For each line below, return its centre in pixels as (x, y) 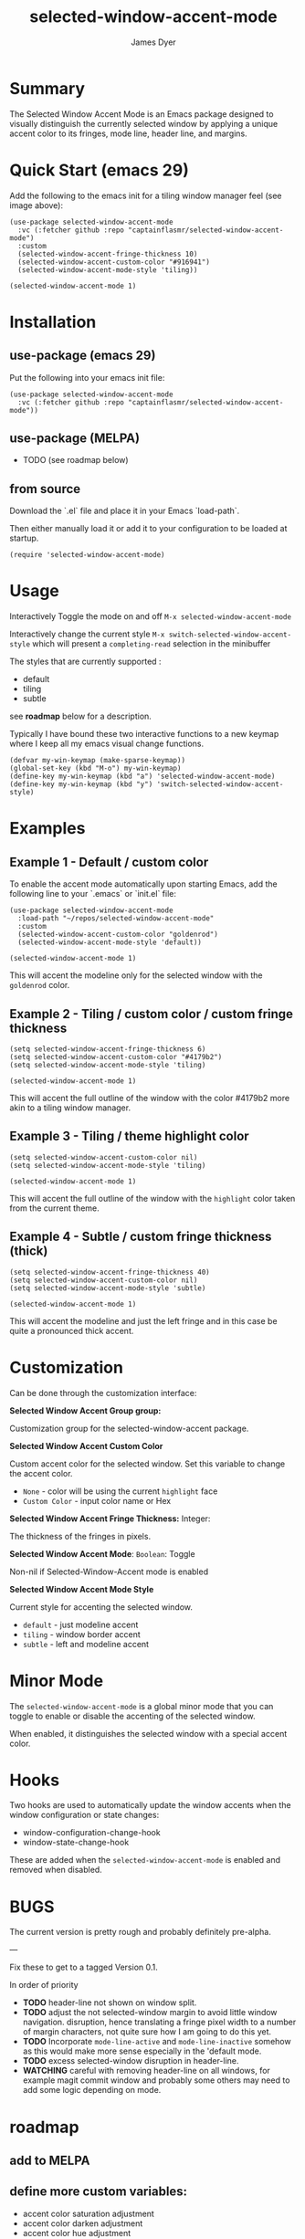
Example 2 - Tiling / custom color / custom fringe (152, 1014)
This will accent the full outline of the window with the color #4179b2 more (150, 1098)
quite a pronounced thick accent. (72, 1330)
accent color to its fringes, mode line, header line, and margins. (129, 133)
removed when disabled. (56, 1870)
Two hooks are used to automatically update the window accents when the (150, 1805)
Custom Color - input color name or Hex (97, 1500)
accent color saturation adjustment (89, 2213)
